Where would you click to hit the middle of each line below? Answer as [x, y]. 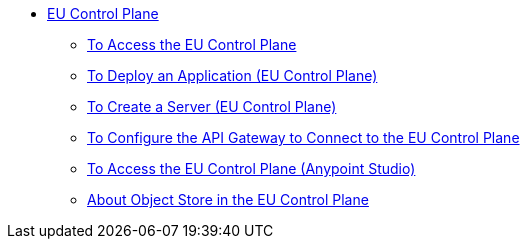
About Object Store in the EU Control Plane [228, 199]
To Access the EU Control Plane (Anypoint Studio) [251, 168]
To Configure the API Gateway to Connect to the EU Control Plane [303, 137]
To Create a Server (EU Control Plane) [212, 106]
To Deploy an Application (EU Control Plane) [232, 75]
